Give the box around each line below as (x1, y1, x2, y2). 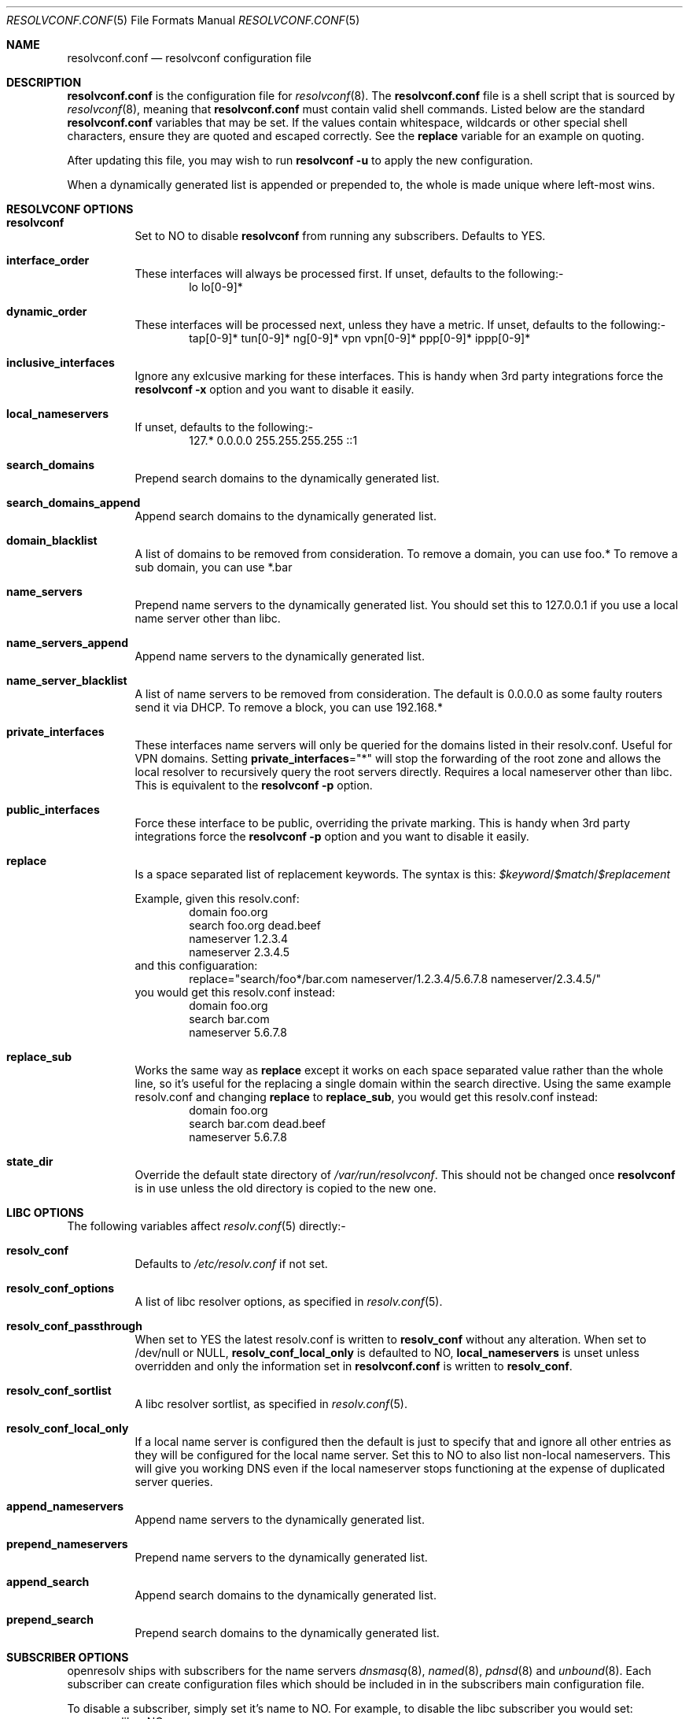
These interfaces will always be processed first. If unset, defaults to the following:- (134, 267, 564, 280)
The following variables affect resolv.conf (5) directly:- (67, 1219, 346, 1233)
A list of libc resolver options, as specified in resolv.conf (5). (134, 1295, 443, 1308)
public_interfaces (6, 803, 100, 816)
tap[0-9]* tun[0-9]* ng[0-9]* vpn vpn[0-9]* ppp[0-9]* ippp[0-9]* (189, 331, 531, 345)
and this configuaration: (134, 959, 258, 972)
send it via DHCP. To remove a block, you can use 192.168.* (134, 701, 443, 714)
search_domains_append (6, 496, 141, 509)
